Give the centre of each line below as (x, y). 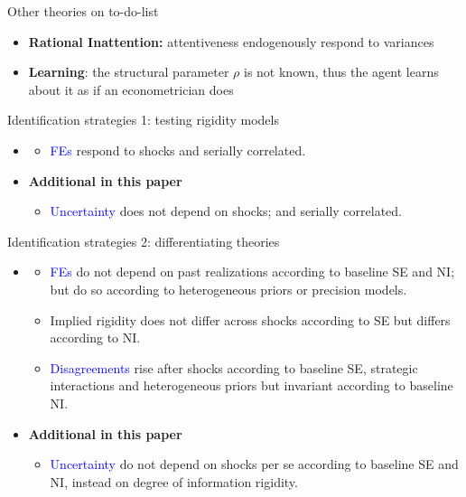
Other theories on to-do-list (83, 11)
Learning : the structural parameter (129, 72)
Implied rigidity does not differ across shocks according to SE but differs (250, 319)
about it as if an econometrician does (131, 89)
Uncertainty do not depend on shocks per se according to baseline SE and (254, 464)
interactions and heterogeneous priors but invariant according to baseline (252, 385)
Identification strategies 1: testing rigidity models (143, 120)
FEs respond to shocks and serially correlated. (178, 150)
